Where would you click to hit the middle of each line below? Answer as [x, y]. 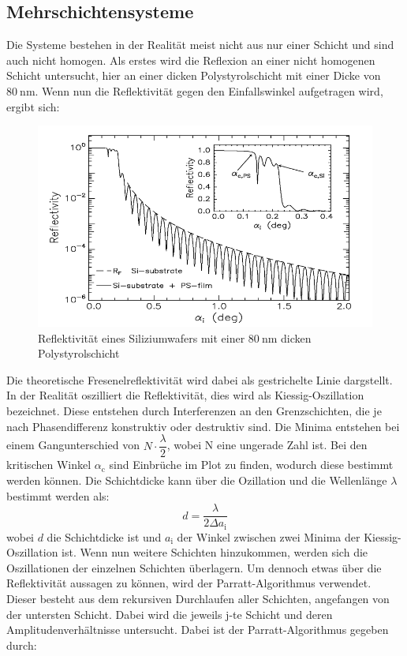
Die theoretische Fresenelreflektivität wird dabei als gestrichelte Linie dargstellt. [200, 379]
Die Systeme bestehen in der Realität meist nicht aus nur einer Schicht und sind [200, 45]
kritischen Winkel [49, 465]
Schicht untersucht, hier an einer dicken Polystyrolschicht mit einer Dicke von [194, 75]
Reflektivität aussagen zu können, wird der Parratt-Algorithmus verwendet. [189, 583]
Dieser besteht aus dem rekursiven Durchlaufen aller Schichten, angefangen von [198, 598]
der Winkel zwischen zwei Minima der [269, 536]
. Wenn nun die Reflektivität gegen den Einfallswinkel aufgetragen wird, [209, 90]
